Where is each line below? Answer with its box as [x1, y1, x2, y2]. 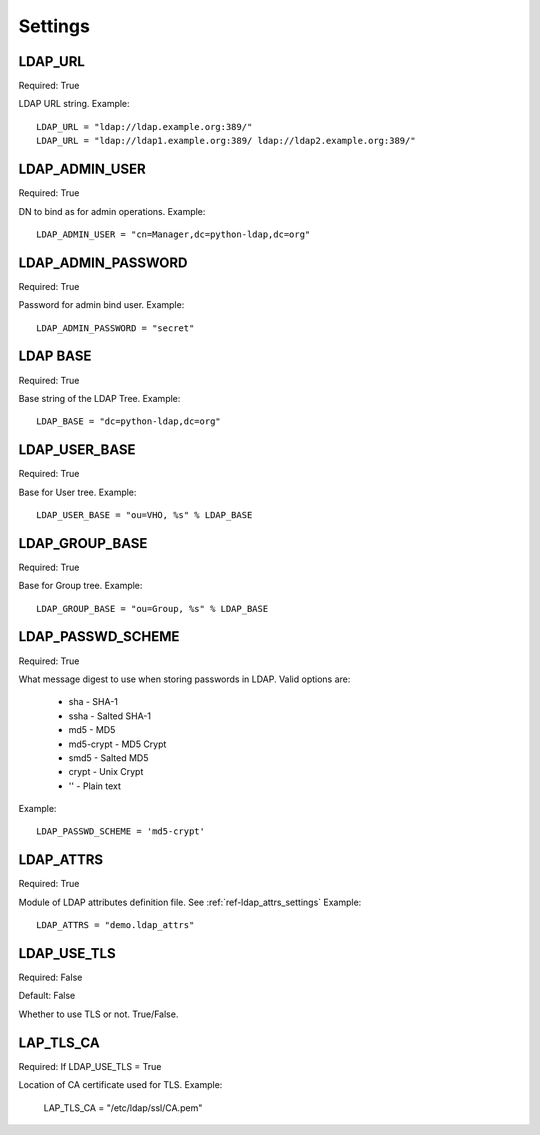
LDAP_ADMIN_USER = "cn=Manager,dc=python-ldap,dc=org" [36, 228, 311, 240]
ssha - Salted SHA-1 [68, 710, 152, 722]
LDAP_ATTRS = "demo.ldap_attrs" [36, 920, 195, 931]
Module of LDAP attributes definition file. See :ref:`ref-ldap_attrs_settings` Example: [18, 896, 362, 908]
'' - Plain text [68, 780, 122, 792]
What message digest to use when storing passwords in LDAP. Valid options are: [18, 673, 351, 685]
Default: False [18, 990, 76, 1002]
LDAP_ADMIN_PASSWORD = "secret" [36, 322, 195, 334]
